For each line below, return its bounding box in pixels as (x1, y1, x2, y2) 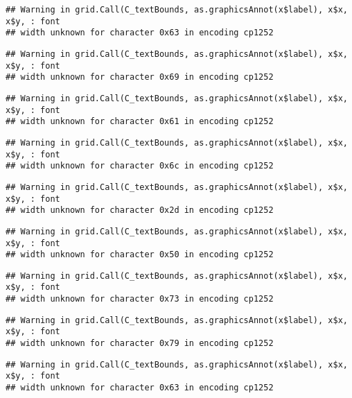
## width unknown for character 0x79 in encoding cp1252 (6, 338, 274, 349)
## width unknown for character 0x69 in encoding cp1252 (6, 72, 274, 83)
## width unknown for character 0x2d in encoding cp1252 (6, 205, 274, 216)
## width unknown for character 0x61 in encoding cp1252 (6, 116, 274, 127)
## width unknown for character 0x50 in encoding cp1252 (6, 250, 274, 260)
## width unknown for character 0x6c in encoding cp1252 (6, 161, 274, 171)
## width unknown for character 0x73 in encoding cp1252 (6, 294, 274, 304)
